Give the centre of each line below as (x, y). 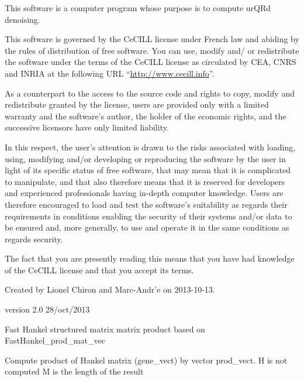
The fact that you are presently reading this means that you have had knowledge (150, 258)
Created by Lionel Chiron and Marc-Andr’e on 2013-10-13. (110, 289)
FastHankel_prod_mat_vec (55, 340)
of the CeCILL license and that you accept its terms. (99, 270)
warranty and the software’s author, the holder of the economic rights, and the (146, 116)
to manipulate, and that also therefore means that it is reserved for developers (145, 181)
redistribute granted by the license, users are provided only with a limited (137, 104)
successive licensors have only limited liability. (87, 127)
